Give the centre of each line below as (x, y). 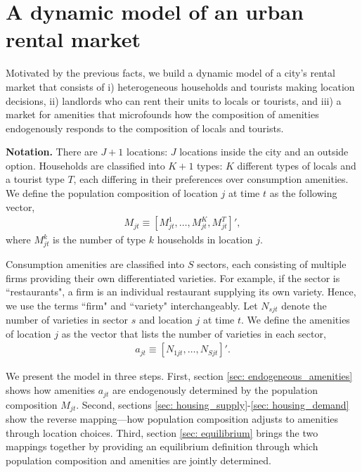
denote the (304, 305)
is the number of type (99, 240)
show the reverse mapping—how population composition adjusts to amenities (172, 418)
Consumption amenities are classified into (95, 264)
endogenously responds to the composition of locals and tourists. (145, 128)
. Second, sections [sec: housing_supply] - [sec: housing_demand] (213, 404)
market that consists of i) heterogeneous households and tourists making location (180, 86)
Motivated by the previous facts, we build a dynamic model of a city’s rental (170, 73)
